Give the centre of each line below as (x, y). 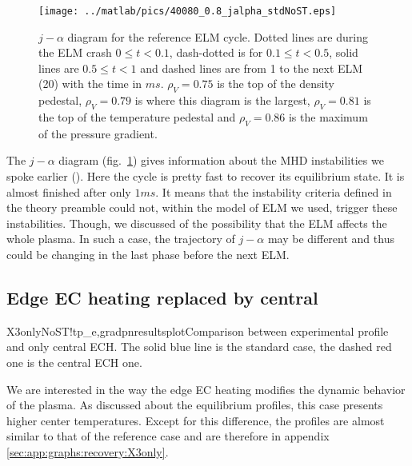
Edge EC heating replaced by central (162, 297)
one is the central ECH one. (74, 362)
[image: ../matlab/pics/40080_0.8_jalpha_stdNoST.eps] (188, 11)
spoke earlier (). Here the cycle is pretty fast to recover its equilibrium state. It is (206, 176)
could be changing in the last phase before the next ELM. (148, 254)
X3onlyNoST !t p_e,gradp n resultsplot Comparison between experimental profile (198, 331)
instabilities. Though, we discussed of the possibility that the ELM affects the (197, 223)
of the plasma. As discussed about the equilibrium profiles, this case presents (195, 405)
